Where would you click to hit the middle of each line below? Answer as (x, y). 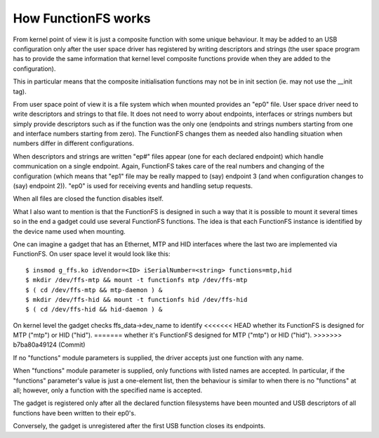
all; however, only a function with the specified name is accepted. (108, 390)
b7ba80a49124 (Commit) (49, 345)
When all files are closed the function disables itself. (88, 199)
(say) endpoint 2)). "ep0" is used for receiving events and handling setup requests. (133, 186)
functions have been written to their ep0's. (74, 413)
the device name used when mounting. (69, 231)
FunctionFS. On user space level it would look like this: (92, 254)
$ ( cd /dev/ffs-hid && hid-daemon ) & (94, 310)
